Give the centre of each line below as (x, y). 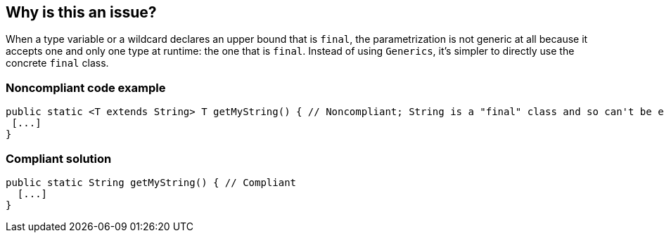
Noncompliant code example (86, 87)
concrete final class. (57, 63)
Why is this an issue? (81, 12)
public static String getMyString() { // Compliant (151, 182)
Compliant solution (59, 158)
